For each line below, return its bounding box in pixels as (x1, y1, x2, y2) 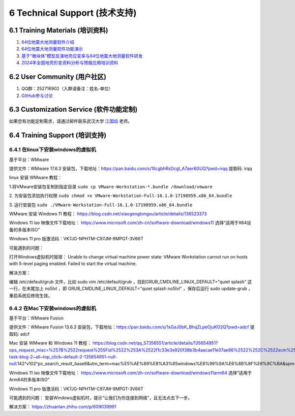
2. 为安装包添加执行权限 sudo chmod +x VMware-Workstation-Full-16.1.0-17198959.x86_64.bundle (9, 192, 233, 199)
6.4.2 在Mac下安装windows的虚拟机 (9, 305, 96, 312)
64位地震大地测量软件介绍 (21, 39, 75, 45)
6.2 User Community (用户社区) (9, 73, 107, 81)
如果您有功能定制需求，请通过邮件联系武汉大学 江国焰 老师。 (9, 118, 132, 124)
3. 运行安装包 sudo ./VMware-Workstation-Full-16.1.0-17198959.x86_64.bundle (9, 202, 193, 208)
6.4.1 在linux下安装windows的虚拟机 (9, 146, 96, 153)
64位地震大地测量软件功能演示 (21, 46, 83, 52)
